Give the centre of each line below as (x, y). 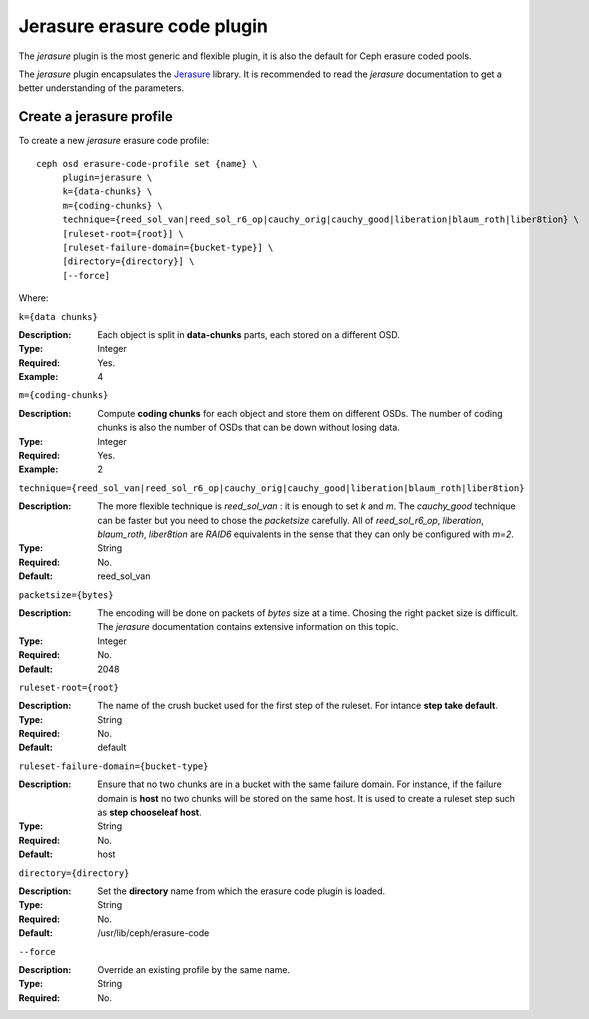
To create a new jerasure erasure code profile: (114, 141)
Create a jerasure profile (96, 116)
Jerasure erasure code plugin (143, 26)
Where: (33, 298)
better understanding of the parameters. (101, 88)
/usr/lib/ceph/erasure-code (153, 933)
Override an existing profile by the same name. (193, 969)
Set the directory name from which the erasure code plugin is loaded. (241, 891)
